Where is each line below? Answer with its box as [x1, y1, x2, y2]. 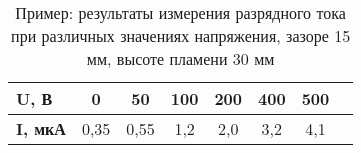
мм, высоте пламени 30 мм [86, 47, 275, 70]
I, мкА [16, 117, 66, 140]
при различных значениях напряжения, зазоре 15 [11, 24, 351, 47]
